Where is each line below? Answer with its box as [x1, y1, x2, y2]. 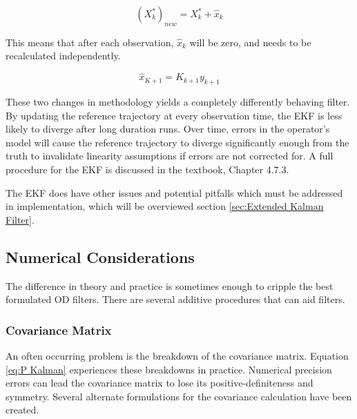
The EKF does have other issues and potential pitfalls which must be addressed [6, 185, 343, 199]
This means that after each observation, [6, 35, 174, 49]
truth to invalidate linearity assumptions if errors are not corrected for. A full [6, 148, 334, 163]
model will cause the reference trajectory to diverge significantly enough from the [6, 135, 349, 149]
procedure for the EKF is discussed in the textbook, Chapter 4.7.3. [6, 162, 289, 176]
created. [6, 402, 39, 417]
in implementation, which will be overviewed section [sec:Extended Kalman [6, 199, 324, 213]
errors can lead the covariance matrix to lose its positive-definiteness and [6, 376, 313, 390]
